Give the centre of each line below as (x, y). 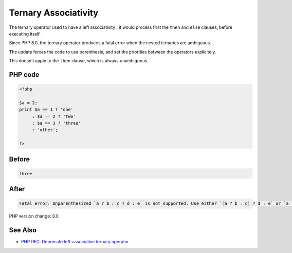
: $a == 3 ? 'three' (56, 123)
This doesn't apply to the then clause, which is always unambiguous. (79, 61)
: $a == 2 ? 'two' (54, 116)
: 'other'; (45, 130)
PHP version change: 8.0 (34, 216)
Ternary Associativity (54, 13)
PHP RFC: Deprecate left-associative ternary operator (75, 242)
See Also (23, 230)
